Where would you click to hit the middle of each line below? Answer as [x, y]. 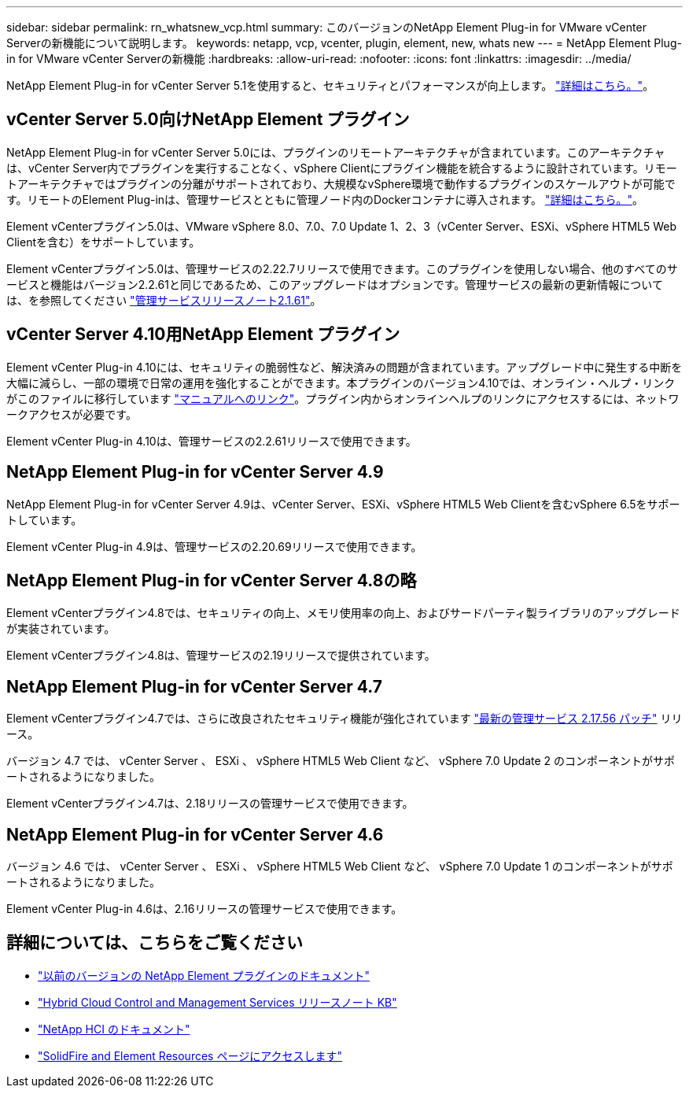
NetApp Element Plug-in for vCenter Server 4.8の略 [212, 580]
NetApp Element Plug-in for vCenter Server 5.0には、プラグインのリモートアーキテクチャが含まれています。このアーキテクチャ [336, 152]
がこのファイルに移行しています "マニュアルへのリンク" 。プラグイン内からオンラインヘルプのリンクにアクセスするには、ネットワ [343, 398]
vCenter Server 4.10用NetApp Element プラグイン [203, 334]
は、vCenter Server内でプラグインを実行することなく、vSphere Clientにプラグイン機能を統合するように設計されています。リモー [342, 168]
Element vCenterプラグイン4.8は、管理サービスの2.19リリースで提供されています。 [221, 656]
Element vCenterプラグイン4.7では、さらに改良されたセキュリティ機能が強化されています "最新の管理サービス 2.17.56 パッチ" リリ [344, 719]
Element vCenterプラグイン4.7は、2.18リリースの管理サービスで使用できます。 [210, 804]
